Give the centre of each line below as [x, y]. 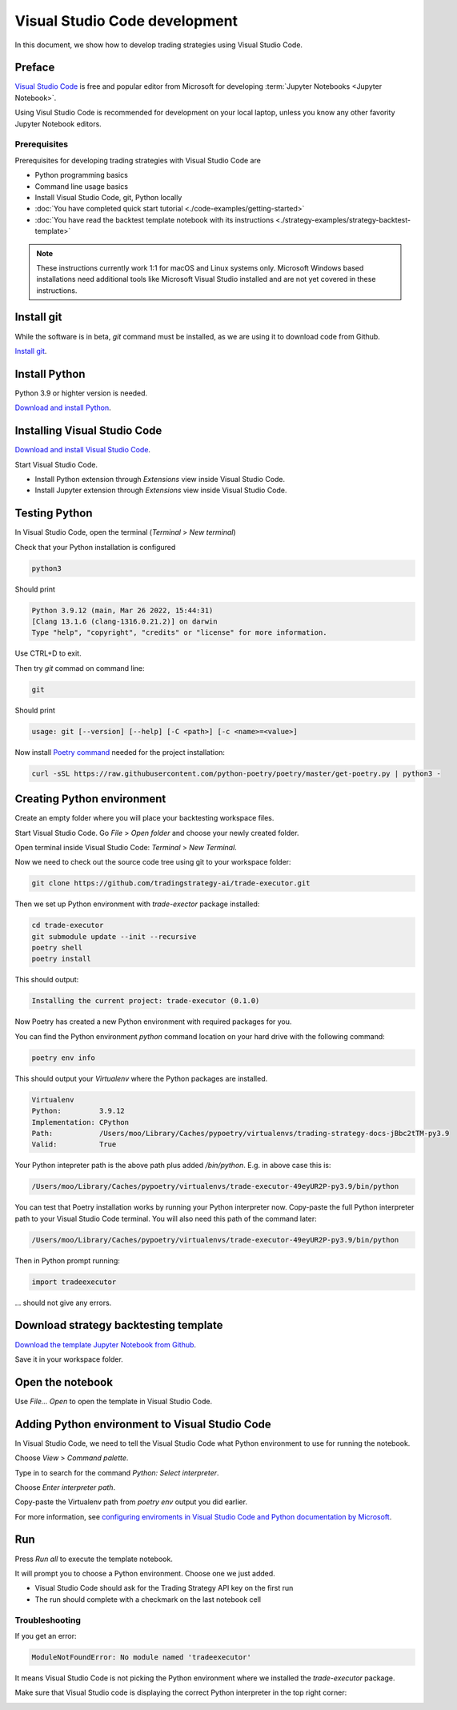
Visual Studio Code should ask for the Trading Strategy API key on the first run [164, 1588]
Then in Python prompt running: [67, 1260]
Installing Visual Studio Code [88, 431]
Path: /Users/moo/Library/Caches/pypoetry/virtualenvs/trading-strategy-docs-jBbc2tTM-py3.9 [241, 1133]
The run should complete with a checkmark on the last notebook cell [148, 1599]
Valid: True [74, 1144]
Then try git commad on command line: [80, 668]
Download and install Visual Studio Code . [83, 450]
